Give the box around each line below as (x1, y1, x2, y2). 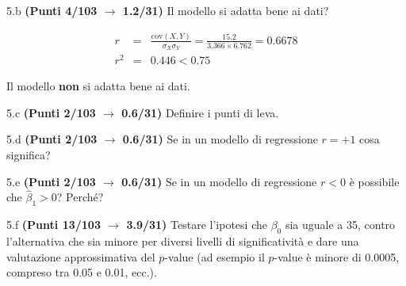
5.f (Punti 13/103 (6, 216, 101, 233)
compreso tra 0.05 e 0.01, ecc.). (6, 264, 157, 280)
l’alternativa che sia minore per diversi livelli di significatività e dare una (6, 233, 359, 250)
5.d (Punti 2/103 (6, 131, 98, 147)
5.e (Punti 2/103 (6, 173, 96, 189)
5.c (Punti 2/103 (6, 104, 96, 120)
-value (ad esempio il (164, 248, 265, 265)
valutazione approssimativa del (6, 248, 155, 265)
